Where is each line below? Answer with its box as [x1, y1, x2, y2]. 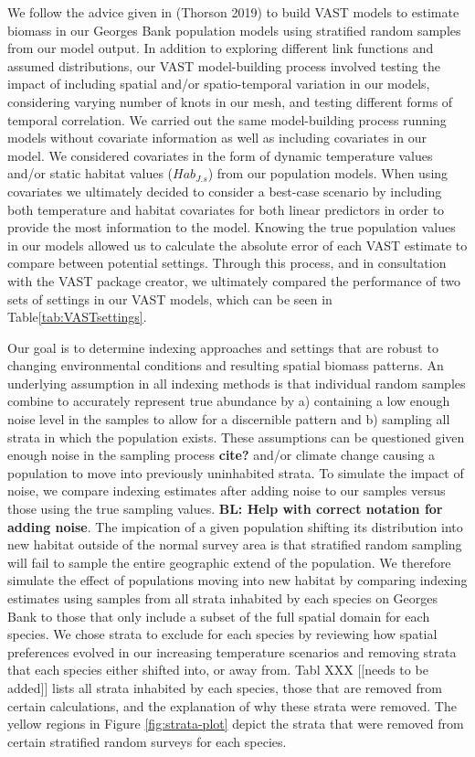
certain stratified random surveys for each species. [7, 731, 287, 751]
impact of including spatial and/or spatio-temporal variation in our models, [7, 74, 430, 93]
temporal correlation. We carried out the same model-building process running [7, 110, 447, 129]
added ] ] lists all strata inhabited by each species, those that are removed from [7, 677, 442, 697]
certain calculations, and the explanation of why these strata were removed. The [7, 696, 457, 715]
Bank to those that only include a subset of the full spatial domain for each [7, 606, 430, 625]
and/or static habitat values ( [7, 164, 174, 183]
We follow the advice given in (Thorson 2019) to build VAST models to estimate [7, 3, 459, 21]
